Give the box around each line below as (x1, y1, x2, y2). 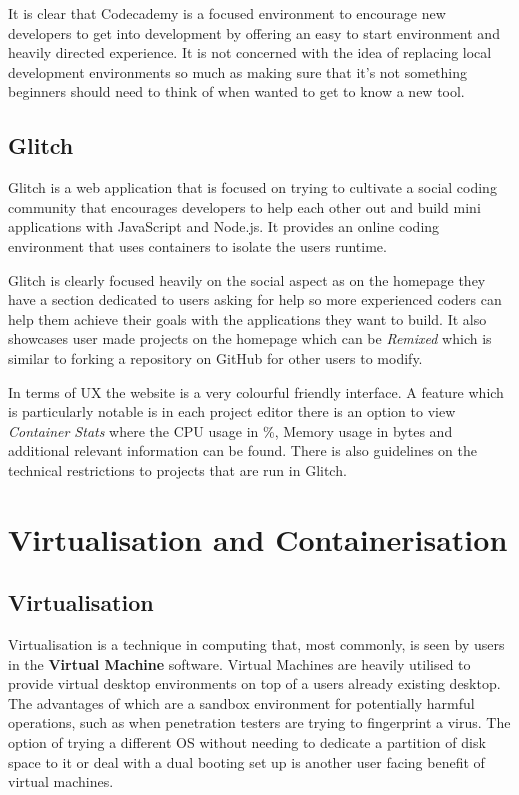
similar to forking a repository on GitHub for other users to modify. (8, 347, 423, 368)
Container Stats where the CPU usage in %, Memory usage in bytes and (8, 420, 453, 441)
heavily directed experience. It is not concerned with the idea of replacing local (8, 42, 492, 63)
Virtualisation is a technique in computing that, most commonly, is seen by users (8, 634, 505, 655)
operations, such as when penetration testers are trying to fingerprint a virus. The (8, 712, 511, 733)
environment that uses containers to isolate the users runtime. (8, 235, 387, 256)
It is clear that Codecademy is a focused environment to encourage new (8, 3, 446, 23)
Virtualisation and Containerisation (8, 518, 508, 559)
